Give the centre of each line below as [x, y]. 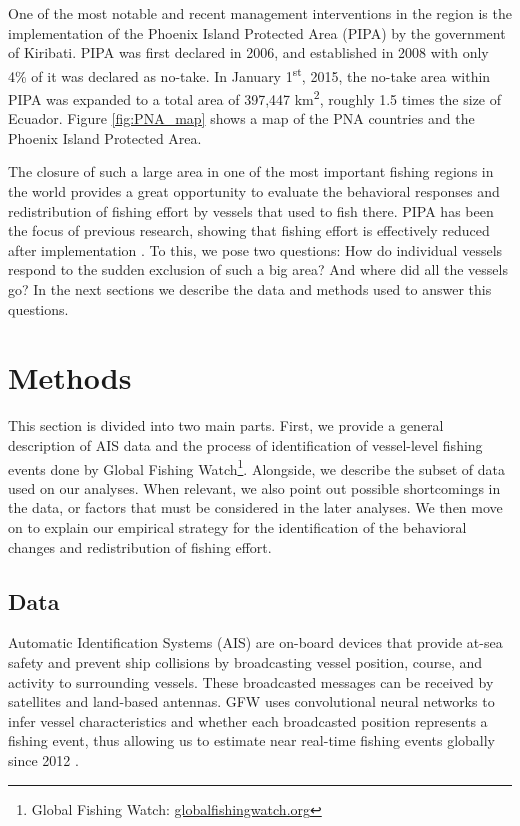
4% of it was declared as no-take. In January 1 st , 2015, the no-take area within [249, 74]
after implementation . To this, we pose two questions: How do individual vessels [255, 249]
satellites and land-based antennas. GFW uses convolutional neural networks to [251, 701]
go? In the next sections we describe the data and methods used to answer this [250, 289]
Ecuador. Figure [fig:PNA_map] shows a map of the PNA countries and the [241, 118]
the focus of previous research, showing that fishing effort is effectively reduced [249, 230]
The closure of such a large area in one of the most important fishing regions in [251, 171]
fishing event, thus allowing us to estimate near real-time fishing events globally [252, 740]
